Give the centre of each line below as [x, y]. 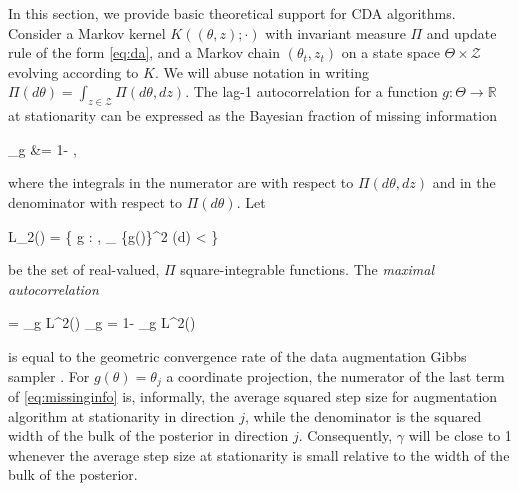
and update [461, 32]
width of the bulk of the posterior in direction [148, 435]
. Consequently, [345, 435]
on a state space [390, 52]
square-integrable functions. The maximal [307, 269]
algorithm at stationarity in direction [121, 415]
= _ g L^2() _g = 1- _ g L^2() [102, 322]
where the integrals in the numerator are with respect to [181, 182]
